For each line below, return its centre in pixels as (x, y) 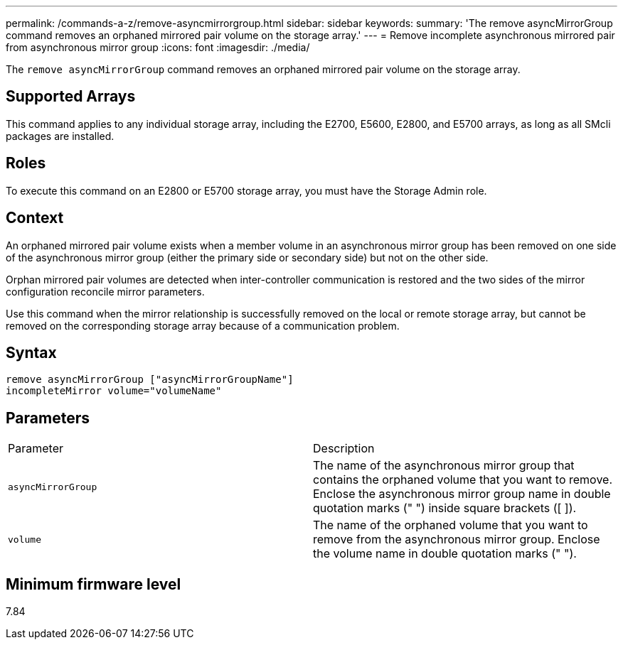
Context (35, 218)
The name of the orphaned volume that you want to (451, 525)
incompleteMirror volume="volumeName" (114, 391)
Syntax (31, 352)
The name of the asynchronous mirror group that (444, 466)
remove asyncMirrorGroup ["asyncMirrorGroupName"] (150, 380)
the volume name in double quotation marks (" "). (445, 554)
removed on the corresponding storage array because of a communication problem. (203, 325)
